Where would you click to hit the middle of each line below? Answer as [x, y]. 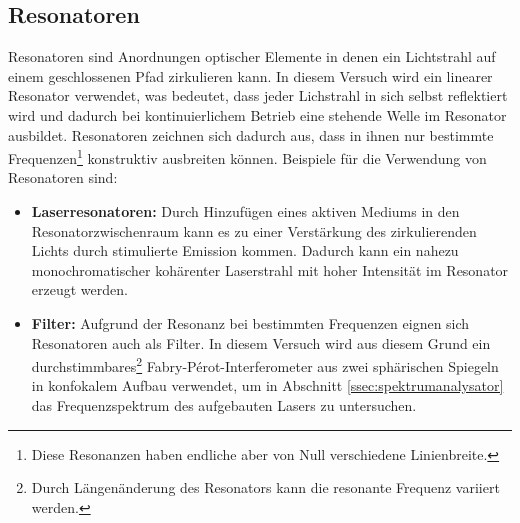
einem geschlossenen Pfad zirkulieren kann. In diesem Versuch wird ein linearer [250, 75]
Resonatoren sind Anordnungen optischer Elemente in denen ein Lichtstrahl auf [252, 56]
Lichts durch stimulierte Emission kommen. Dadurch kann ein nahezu [245, 250]
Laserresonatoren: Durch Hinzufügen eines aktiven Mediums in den [245, 211]
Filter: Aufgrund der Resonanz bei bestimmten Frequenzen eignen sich [250, 322]
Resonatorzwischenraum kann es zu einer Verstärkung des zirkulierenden [254, 230]
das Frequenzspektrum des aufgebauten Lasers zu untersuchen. [224, 405]
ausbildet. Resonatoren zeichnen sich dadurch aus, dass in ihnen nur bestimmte [251, 134]
